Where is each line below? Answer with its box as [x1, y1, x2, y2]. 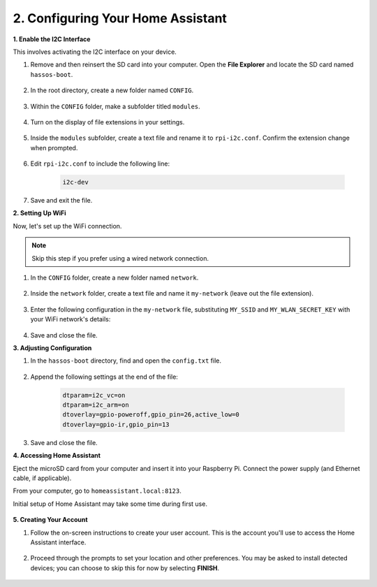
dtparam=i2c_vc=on [62, 391, 126, 399]
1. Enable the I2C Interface [13, 35, 91, 43]
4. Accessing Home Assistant [13, 451, 101, 460]
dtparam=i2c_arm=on [62, 401, 129, 409]
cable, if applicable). [13, 474, 72, 482]
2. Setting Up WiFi [13, 209, 66, 217]
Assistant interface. [30, 538, 87, 546]
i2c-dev [62, 178, 89, 187]
